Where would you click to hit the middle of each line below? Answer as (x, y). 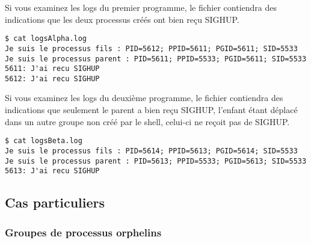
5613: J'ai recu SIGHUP (52, 171)
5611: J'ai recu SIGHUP (52, 69)
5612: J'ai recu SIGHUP (52, 78)
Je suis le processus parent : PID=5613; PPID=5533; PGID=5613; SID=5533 (156, 161)
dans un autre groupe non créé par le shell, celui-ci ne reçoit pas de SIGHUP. (147, 121)
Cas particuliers (55, 202)
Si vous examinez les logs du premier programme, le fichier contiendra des (141, 7)
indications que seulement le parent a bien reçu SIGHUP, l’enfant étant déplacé (151, 110)
